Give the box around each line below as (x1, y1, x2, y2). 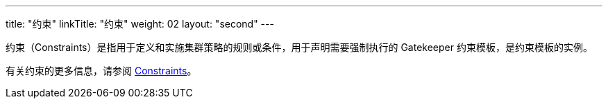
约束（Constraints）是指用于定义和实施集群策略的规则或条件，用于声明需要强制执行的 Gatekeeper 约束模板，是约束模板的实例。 (6, 41, 593, 53)
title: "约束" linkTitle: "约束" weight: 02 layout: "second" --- (6, 18, 274, 30)
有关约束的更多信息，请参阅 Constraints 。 (6, 65, 197, 76)
